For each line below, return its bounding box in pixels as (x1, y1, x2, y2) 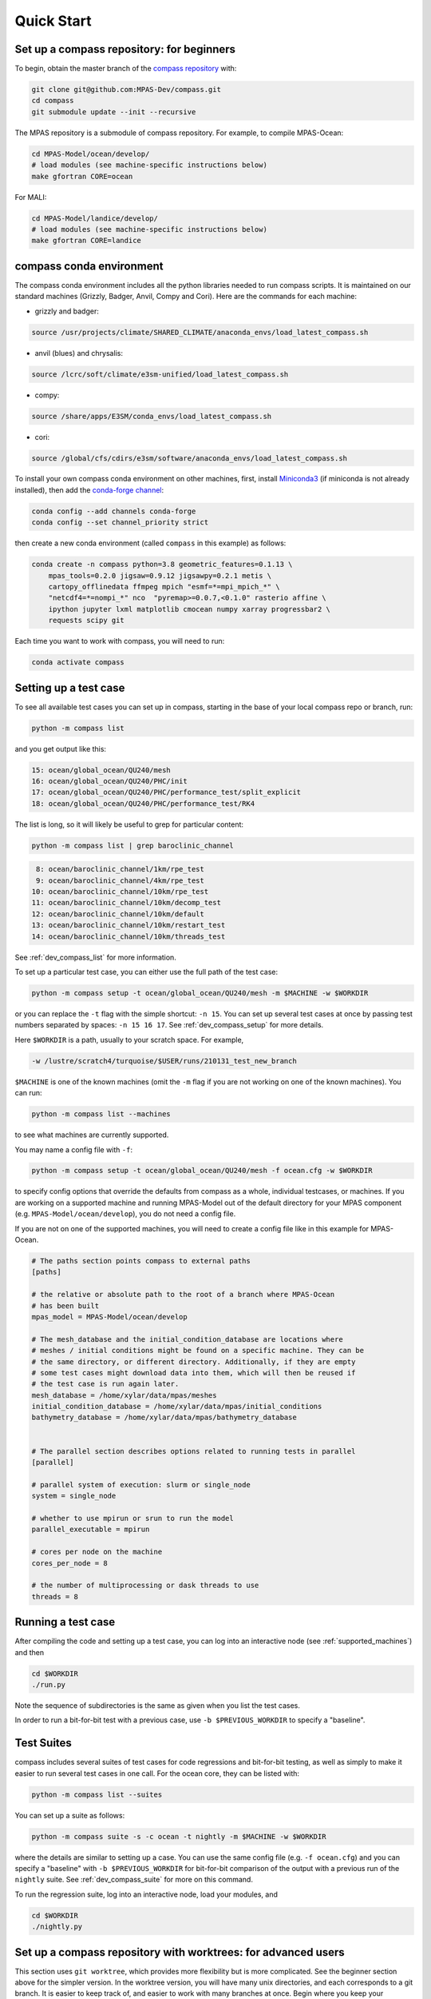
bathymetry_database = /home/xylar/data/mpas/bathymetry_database (31, 1413, 297, 1422)
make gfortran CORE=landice (31, 236, 141, 245)
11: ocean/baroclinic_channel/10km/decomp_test (31, 898, 221, 908)
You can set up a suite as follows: (14, 1810, 125, 1820)
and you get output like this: (14, 744, 107, 753)
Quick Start (14, 12, 92, 30)
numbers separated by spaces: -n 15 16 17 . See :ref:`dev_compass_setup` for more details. (14, 1020, 324, 1030)
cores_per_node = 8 (31, 1558, 108, 1567)
